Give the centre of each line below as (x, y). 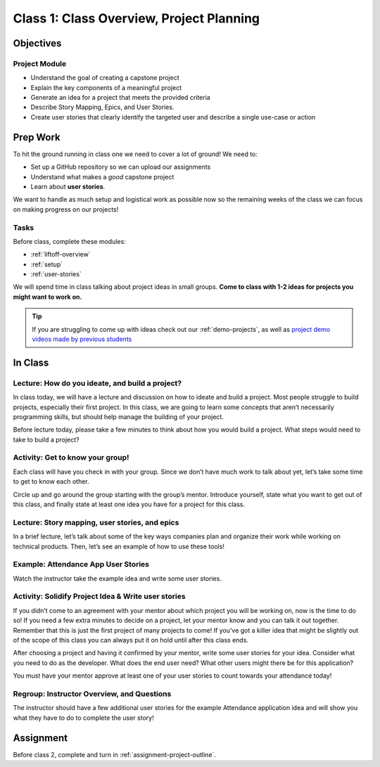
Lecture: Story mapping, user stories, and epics (96, 522)
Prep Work (37, 137)
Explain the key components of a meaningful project (106, 87)
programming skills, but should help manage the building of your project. (119, 417)
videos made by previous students (82, 339)
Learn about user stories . (68, 186)
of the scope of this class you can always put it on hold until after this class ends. (131, 640)
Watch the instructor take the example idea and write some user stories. (117, 578)
